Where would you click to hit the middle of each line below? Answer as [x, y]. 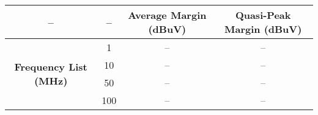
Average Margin [167, 15]
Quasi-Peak [263, 15]
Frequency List [51, 67]
